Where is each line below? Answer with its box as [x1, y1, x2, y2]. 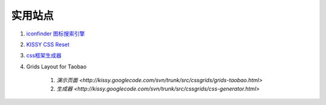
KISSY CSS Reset [26, 41, 69, 48]
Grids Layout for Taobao [26, 63, 87, 70]
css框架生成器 [26, 52, 62, 59]
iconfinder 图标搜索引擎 [26, 30, 85, 37]
